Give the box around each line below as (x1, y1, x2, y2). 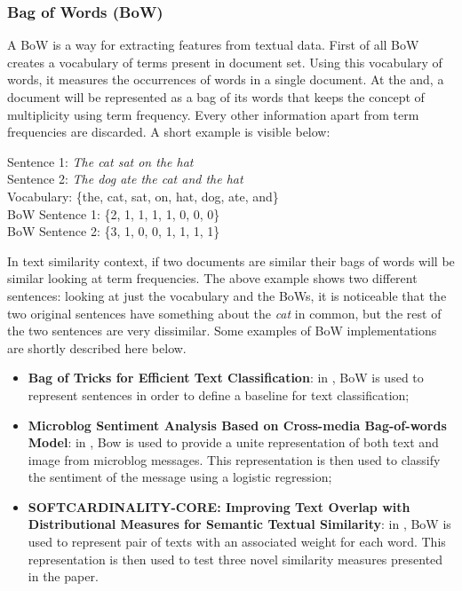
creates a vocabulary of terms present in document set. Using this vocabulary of (7, 52, 442, 71)
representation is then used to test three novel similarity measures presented (28, 549, 443, 568)
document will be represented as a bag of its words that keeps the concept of (7, 88, 425, 106)
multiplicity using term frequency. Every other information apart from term (7, 105, 419, 123)
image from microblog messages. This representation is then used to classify (28, 450, 441, 469)
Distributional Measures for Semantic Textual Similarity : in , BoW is (28, 515, 451, 533)
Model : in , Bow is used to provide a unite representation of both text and (28, 433, 439, 452)
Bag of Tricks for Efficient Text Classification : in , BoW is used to (28, 368, 424, 387)
